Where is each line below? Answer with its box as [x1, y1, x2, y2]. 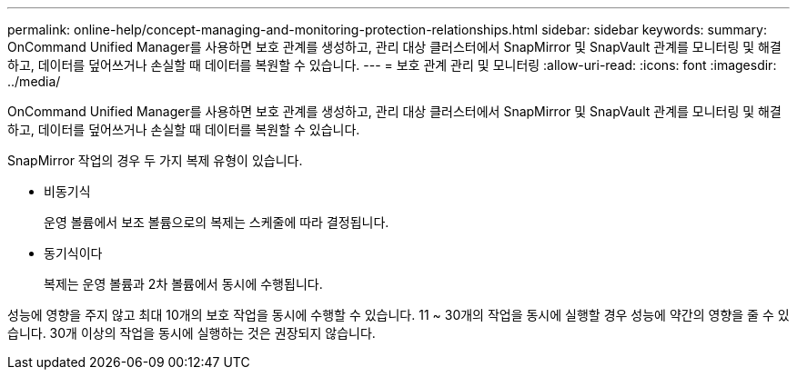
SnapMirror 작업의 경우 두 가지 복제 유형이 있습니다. [7, 153, 303, 168]
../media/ [7, 74, 61, 89]
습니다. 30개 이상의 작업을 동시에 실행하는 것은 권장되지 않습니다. [7, 325, 376, 341]
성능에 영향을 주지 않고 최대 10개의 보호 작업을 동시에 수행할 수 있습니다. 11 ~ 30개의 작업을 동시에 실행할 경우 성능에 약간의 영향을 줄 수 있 [7, 307, 790, 322]
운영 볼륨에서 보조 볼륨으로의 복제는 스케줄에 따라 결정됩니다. [44, 214, 389, 230]
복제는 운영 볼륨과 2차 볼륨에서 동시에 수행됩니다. [44, 276, 323, 292]
